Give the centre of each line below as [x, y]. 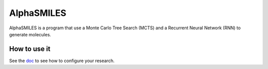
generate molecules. [30, 34]
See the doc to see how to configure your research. [62, 61]
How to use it [30, 49]
